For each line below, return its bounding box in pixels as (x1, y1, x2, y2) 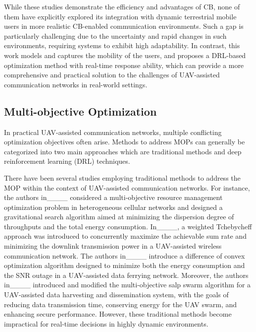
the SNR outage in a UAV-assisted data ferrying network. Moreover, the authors (4, 269, 249, 280)
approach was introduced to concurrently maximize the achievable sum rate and (4, 231, 247, 241)
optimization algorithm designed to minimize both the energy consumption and (4, 260, 245, 270)
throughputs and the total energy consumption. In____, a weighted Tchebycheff (4, 221, 252, 231)
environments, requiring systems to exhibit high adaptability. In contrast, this (4, 40, 240, 51)
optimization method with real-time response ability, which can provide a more (4, 60, 244, 70)
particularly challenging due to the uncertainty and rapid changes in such (4, 30, 227, 41)
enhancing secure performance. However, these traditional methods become (4, 309, 232, 319)
